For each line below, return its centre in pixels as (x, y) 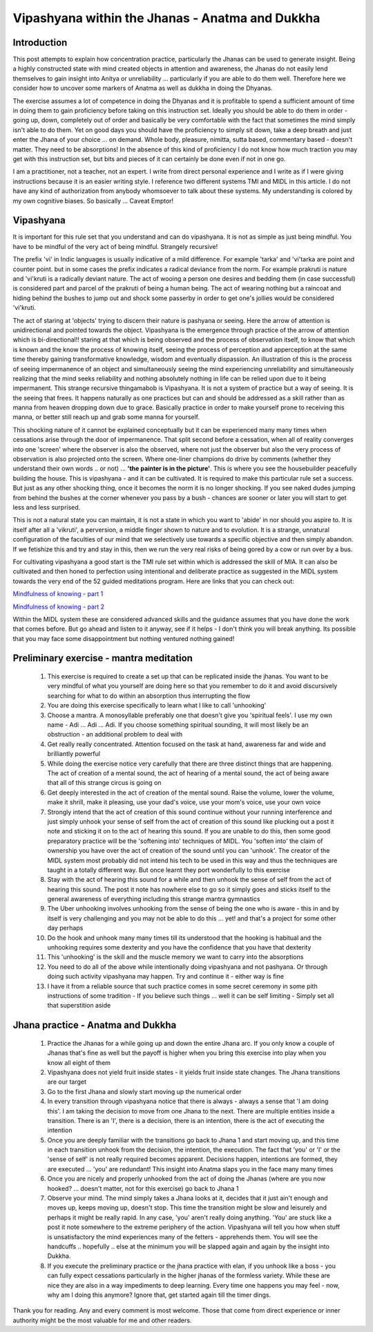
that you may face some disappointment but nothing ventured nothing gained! (124, 638)
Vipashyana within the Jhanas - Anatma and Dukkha (166, 18)
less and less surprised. (47, 507)
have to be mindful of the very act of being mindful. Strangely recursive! (115, 246)
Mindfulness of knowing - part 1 (58, 594)
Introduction (40, 43)
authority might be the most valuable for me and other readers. (102, 1320)
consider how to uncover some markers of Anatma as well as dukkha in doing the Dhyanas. (143, 88)
